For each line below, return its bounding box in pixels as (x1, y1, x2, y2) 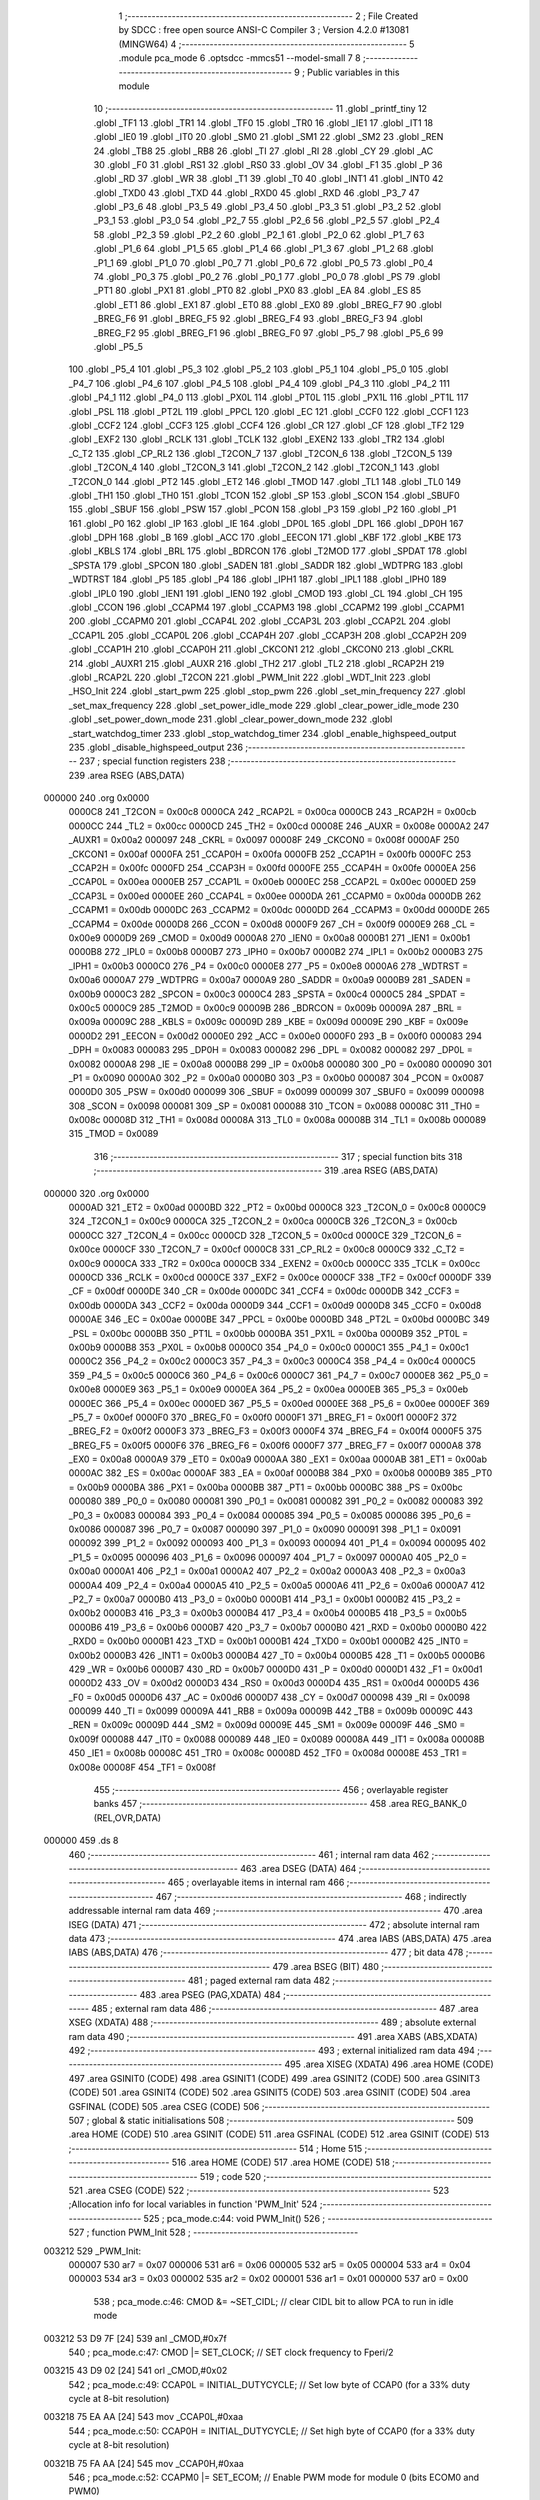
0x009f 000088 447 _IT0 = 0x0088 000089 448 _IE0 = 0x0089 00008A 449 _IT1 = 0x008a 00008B (68, 1733, 485, 1745)
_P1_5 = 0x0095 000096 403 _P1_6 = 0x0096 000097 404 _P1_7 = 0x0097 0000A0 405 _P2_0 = (68, 1551, 468, 1563)
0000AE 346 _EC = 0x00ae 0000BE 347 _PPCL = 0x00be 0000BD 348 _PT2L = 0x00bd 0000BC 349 (68, 1313, 490, 1325)
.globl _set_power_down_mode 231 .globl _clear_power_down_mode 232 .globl (68, 713, 393, 725)
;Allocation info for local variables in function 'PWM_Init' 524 (68, 2198, 318, 2210)
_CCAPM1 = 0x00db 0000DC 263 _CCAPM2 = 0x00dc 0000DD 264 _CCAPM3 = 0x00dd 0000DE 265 (68, 904, 490, 916)
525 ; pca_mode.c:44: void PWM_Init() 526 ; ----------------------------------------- (143, 2212, 493, 2224)
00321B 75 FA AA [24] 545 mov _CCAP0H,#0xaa (43, 2457, 244, 2469)
